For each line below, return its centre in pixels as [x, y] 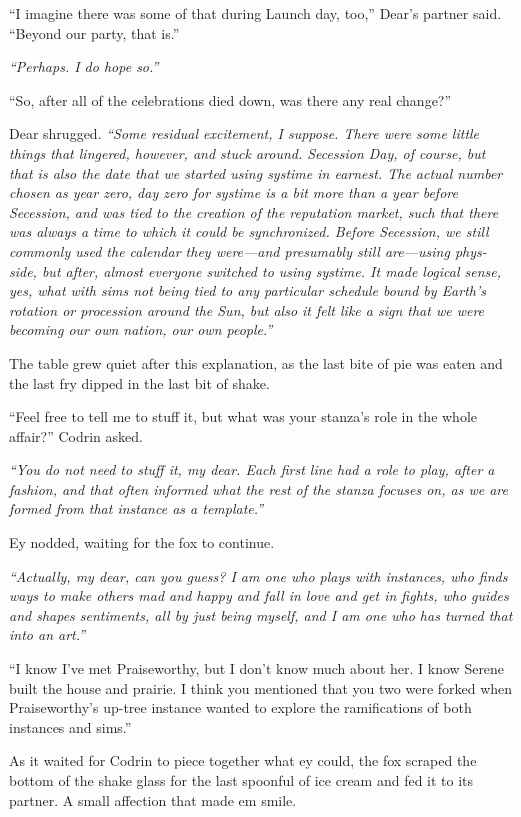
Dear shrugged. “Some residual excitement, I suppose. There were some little [244, 133]
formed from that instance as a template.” [136, 508]
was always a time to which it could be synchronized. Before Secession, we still [249, 231]
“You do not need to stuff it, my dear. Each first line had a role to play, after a [252, 469]
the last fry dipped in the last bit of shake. [139, 382]
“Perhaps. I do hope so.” [84, 66]
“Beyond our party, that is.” [94, 32]
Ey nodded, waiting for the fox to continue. [142, 542]
